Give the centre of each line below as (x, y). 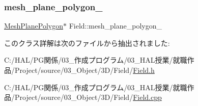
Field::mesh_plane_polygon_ (115, 26)
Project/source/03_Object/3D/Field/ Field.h (84, 70)
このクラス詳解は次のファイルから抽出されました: (87, 43)
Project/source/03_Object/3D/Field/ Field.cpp (88, 97)
